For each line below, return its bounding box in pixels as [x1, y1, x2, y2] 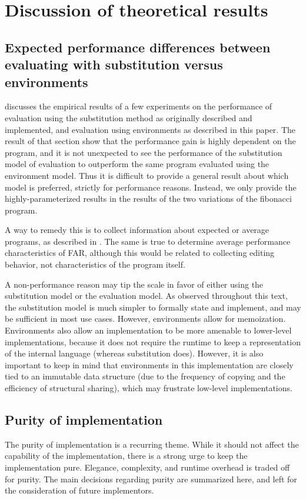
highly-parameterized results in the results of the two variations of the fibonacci [5, 192, 292, 205]
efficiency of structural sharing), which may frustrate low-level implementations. [5, 382, 292, 394]
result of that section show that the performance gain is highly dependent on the [5, 135, 296, 147]
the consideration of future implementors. [5, 484, 154, 496]
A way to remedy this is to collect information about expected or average [5, 224, 270, 236]
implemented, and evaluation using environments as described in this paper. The [5, 123, 296, 135]
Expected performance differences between [5, 38, 271, 56]
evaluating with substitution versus [5, 55, 223, 74]
